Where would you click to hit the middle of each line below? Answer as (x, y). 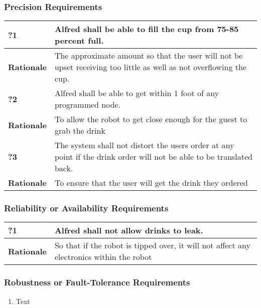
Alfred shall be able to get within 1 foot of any (137, 93)
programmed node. (88, 105)
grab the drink (80, 131)
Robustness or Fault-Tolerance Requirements (97, 282)
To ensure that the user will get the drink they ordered (151, 183)
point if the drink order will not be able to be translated (154, 157)
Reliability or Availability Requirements (86, 208)
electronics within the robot (103, 257)
